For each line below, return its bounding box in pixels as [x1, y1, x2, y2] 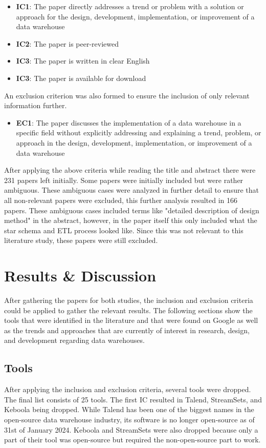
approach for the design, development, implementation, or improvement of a [16, 11, 255, 22]
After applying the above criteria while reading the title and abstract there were [4, 165, 256, 175]
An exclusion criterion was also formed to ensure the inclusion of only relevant [4, 90, 250, 100]
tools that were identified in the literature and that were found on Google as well [4, 315, 258, 325]
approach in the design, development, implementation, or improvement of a [16, 137, 252, 148]
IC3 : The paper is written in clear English [16, 55, 150, 66]
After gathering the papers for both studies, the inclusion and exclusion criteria [4, 295, 253, 305]
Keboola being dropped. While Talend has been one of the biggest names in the [4, 404, 254, 415]
